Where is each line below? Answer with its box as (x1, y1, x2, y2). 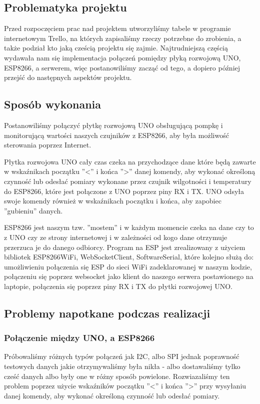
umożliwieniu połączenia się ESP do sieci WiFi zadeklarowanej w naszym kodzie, (4, 261, 252, 271)
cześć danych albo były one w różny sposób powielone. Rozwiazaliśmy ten (4, 370, 230, 381)
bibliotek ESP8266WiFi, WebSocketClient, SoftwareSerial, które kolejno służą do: (4, 251, 254, 262)
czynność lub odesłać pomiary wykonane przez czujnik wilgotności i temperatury (4, 175, 251, 186)
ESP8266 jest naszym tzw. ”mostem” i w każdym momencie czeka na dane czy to (4, 222, 254, 232)
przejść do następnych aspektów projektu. (4, 72, 132, 82)
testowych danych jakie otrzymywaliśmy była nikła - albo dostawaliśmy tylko (4, 361, 240, 371)
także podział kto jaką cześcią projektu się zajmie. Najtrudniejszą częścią (4, 42, 228, 53)
